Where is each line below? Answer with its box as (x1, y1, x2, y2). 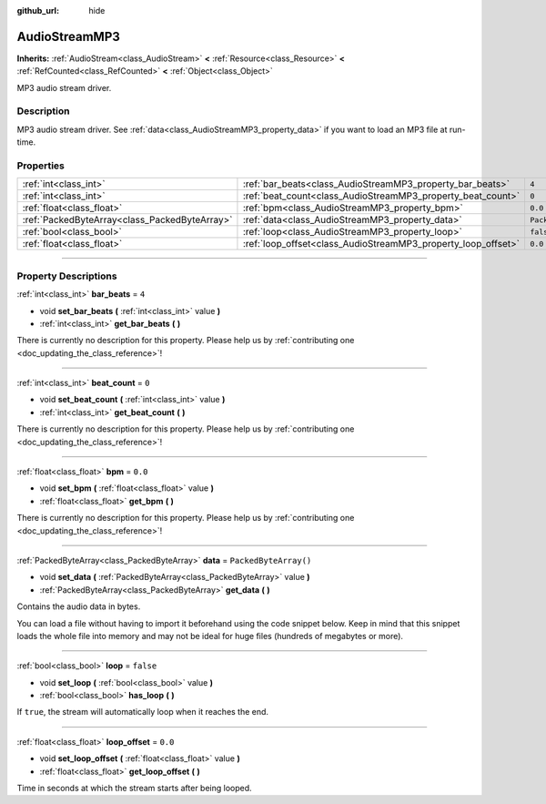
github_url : (16, 5, 59, 15)
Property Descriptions (16, 270, 117, 282)
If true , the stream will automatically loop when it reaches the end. (16, 707, 268, 717)
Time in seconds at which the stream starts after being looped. (16, 783, 252, 794)
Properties (16, 159, 66, 172)
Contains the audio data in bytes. (16, 601, 141, 612)
